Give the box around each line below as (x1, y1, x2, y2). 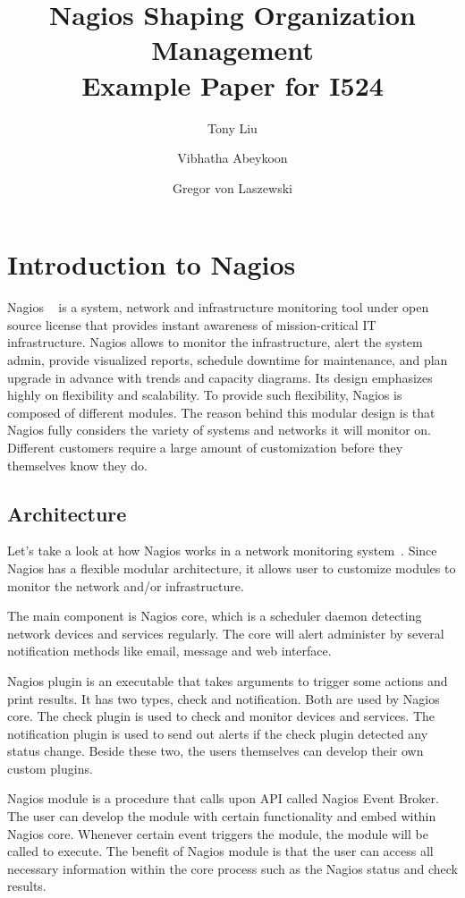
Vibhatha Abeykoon (177, 148, 288, 167)
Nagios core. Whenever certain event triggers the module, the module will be (7, 824, 428, 843)
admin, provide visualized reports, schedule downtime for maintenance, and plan (7, 351, 448, 369)
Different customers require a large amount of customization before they (7, 437, 403, 456)
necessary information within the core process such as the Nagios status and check (7, 859, 459, 877)
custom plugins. (7, 758, 93, 777)
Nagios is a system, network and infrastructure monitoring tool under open (7, 298, 429, 317)
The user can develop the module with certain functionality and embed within (7, 807, 436, 826)
